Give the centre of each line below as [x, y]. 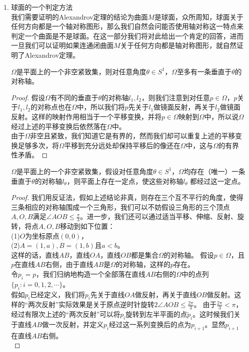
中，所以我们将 [101, 107]
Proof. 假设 [28, 97]
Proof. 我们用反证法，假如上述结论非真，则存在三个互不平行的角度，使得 [127, 197]
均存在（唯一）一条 [215, 171]
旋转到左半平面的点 [156, 314]
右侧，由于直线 [69, 264]
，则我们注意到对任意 [176, 97]
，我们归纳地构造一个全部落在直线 [91, 274]
